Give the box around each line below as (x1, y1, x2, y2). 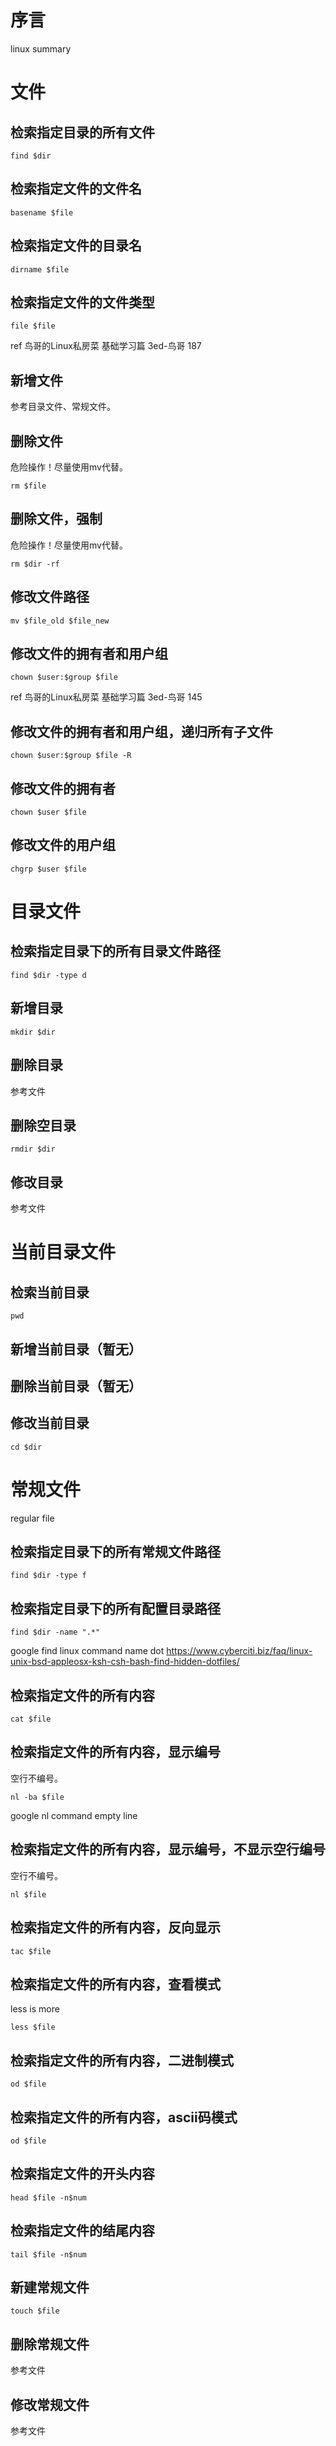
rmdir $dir (10, 1144, 56, 1155)
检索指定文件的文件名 (10, 181, 142, 198)
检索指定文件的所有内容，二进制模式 (10, 2052, 234, 2069)
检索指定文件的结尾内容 (10, 2222, 155, 2240)
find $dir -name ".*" (10, 1627, 101, 1638)
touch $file (10, 2306, 60, 2316)
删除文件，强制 (10, 511, 103, 528)
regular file (10, 1512, 55, 1524)
